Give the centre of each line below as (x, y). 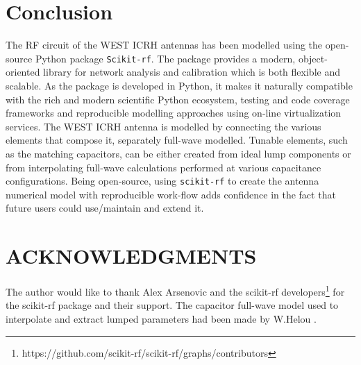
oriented (23, 72)
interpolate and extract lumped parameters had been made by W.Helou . (161, 318)
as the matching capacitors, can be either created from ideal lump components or (178, 153)
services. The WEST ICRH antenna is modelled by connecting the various (163, 126)
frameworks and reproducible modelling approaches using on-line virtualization (174, 113)
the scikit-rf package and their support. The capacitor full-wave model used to (172, 305)
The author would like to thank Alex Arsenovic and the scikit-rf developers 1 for (175, 290)
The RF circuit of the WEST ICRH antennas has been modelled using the (164, 45)
